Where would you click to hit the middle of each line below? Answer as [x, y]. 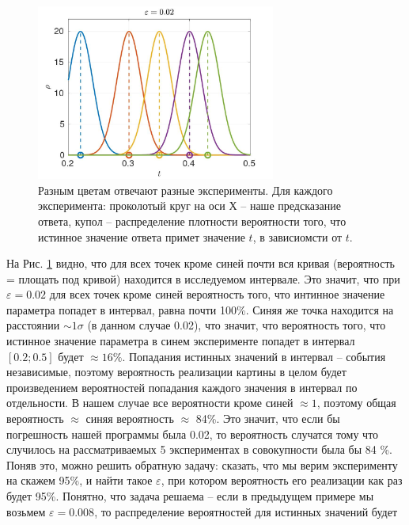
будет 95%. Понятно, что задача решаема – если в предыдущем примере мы [190, 496]
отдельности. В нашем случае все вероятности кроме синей [150, 403]
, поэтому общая [356, 403]
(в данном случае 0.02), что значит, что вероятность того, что [237, 325]
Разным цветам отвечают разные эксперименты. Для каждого [186, 190]
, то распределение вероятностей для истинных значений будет [246, 511]
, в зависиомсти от [297, 236]
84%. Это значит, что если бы [268, 418]
